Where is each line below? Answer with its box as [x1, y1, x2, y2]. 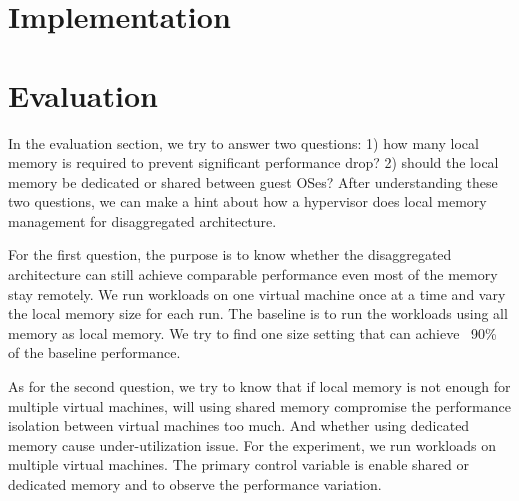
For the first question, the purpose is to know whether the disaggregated [8, 244, 452, 265]
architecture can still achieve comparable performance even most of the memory [8, 264, 498, 285]
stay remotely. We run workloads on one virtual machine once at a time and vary [8, 283, 506, 304]
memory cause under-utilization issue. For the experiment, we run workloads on [8, 434, 497, 455]
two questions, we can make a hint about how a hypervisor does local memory [8, 191, 487, 212]
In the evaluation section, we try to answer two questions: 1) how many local [8, 132, 479, 153]
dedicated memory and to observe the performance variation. [8, 474, 382, 494]
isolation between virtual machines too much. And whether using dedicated [8, 415, 470, 436]
